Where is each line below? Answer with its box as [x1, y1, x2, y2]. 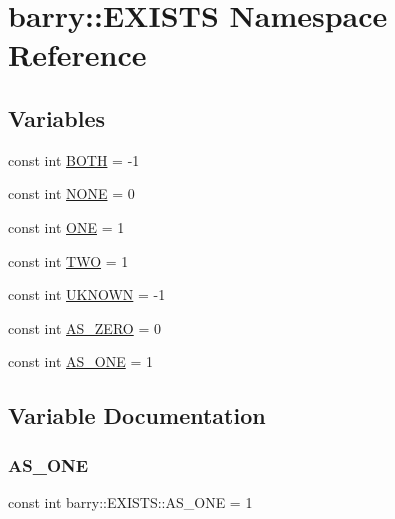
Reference [8, 34, 147, 75]
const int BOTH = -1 [8, 149, 140, 170]
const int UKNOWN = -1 [8, 284, 166, 305]
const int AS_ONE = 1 [8, 351, 153, 372]
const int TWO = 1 [8, 250, 129, 271]
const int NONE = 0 [8, 183, 135, 204]
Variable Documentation [8, 400, 266, 431]
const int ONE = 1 [8, 216, 125, 237]
